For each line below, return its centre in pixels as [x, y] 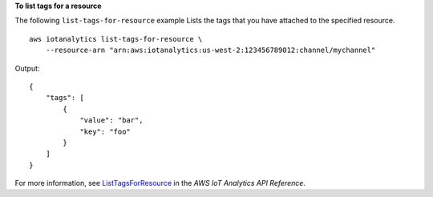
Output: [27, 68]
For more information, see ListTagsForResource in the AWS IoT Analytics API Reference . [160, 183]
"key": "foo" [105, 131]
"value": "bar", [111, 121]
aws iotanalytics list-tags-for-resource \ [116, 39]
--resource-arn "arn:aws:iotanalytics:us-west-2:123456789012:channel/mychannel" [210, 50]
